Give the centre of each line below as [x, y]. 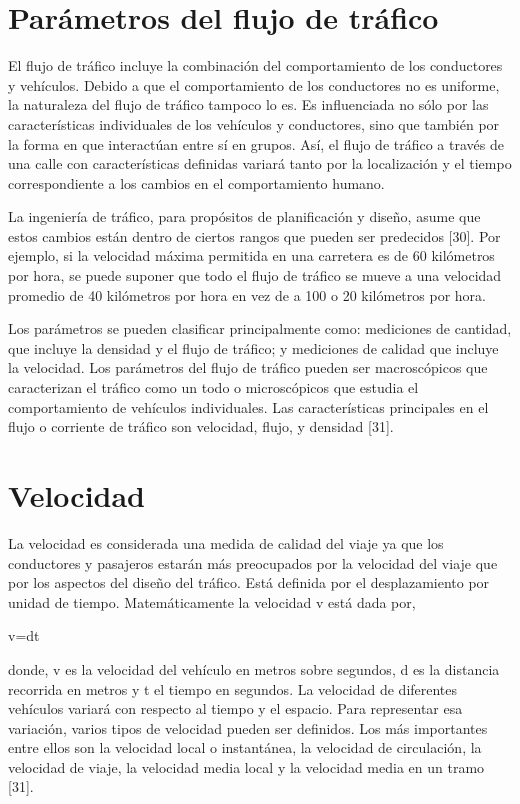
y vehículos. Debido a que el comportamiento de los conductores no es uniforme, [254, 84]
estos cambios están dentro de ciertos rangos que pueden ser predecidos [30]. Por [254, 235]
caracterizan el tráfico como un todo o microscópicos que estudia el [213, 387]
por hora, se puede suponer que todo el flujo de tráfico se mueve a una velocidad [255, 275]
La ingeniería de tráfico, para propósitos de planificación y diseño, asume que [244, 216]
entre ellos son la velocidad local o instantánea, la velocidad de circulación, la [245, 747]
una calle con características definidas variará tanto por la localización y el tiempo [260, 163]
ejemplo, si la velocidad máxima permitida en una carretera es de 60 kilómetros [251, 255]
